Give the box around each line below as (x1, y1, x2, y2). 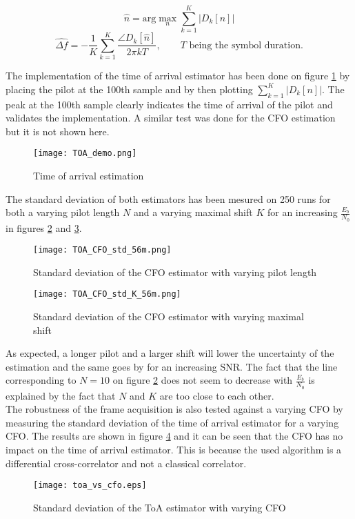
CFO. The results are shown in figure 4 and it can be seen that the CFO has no (6, 429, 343, 443)
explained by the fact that (6, 388, 116, 402)
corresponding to (6, 373, 77, 387)
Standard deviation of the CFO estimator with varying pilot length (33, 264, 317, 279)
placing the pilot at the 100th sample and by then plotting (6, 81, 253, 96)
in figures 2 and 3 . (6, 220, 82, 235)
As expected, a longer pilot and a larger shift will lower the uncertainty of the (6, 346, 334, 360)
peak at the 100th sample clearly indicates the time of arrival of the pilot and (6, 97, 333, 111)
